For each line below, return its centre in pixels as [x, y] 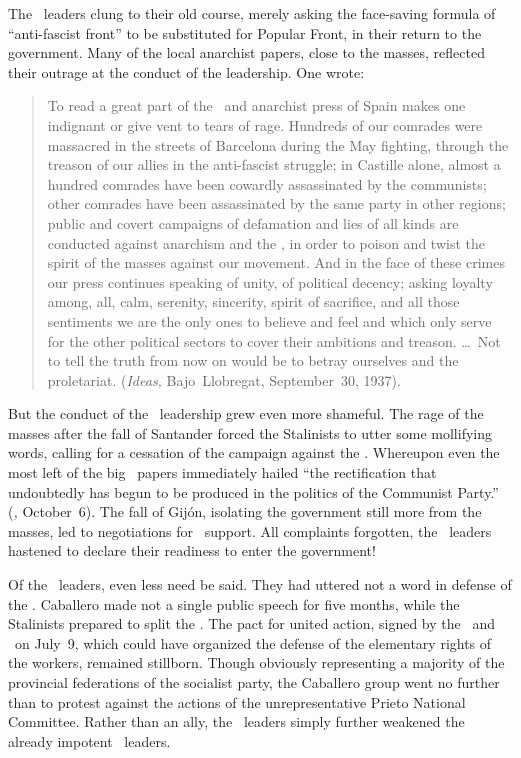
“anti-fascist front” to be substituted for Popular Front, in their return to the [245, 32]
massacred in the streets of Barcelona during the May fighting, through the [278, 144]
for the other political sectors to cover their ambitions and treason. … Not [274, 340]
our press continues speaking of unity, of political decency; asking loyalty [270, 281]
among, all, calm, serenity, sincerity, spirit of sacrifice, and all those [253, 301]
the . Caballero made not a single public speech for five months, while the [234, 603]
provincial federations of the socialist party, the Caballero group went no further [254, 682]
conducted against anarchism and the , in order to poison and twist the [266, 242]
